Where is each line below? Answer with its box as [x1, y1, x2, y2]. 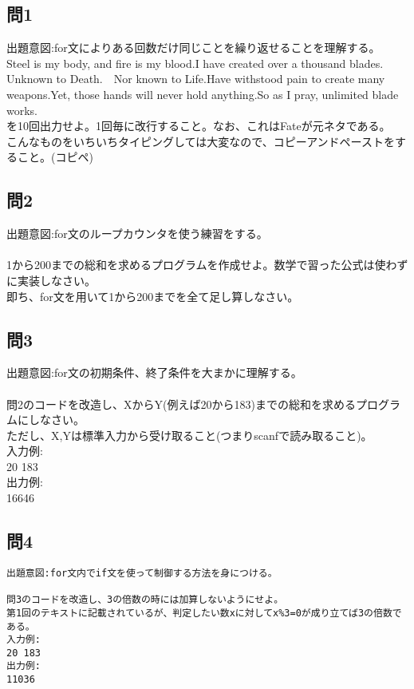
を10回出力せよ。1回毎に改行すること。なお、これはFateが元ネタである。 [6, 117, 391, 134]
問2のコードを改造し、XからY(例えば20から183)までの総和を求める [6, 395, 356, 412]
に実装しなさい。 [6, 271, 96, 288]
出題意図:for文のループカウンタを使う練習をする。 [6, 225, 268, 242]
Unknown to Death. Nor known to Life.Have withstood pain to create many [6, 70, 385, 87]
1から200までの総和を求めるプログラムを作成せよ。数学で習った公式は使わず [6, 256, 408, 273]
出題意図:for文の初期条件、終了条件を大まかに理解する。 [6, 364, 302, 381]
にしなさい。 [17, 411, 85, 428]
